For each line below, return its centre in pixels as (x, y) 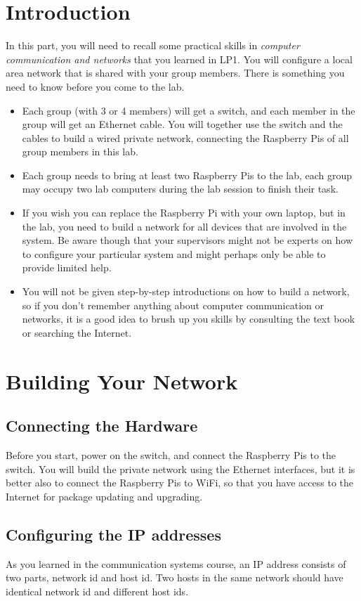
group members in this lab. (80, 151)
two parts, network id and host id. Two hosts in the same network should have (175, 577)
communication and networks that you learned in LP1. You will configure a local (179, 59)
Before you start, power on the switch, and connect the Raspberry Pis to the (171, 454)
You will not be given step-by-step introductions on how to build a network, (186, 291)
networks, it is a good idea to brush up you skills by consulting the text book (189, 319)
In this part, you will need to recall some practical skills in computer (153, 45)
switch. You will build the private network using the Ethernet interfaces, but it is (180, 468)
